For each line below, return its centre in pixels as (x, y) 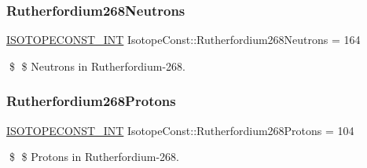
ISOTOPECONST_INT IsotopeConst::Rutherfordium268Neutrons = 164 (183, 40)
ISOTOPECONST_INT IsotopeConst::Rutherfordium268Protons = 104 (180, 130)
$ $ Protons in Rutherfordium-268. (94, 157)
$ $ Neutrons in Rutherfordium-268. (97, 66)
